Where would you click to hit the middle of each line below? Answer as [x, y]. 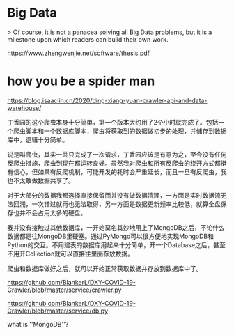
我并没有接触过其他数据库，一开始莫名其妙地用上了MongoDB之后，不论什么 [116, 227]
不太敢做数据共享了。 [44, 180]
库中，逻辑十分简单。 [38, 139]
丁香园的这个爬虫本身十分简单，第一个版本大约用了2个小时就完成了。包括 [113, 122]
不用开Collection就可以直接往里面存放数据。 [71, 254]
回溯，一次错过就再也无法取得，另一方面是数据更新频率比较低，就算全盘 [117, 204]
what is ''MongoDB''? [38, 324]
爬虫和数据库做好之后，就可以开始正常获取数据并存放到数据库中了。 [105, 268]
